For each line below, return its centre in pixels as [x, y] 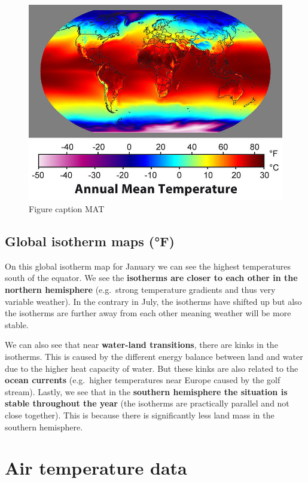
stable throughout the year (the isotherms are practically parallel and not [147, 403]
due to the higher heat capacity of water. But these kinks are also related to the [152, 368]
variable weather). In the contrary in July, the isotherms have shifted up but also [153, 301]
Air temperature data [96, 468]
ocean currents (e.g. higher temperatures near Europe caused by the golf [143, 380]
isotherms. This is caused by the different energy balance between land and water [154, 356]
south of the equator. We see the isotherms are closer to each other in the [151, 278]
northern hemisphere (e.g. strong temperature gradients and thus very [140, 289]
